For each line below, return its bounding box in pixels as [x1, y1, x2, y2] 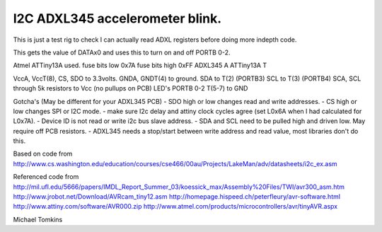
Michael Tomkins [13, 215, 63, 224]
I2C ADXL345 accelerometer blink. [13, 11, 222, 26]
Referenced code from [13, 173, 79, 181]
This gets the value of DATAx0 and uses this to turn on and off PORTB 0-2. [13, 48, 231, 57]
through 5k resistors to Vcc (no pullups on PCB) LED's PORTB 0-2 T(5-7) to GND [13, 84, 248, 93]
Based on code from [13, 149, 73, 158]
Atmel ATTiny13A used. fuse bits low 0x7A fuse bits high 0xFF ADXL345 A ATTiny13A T [13, 61, 267, 70]
